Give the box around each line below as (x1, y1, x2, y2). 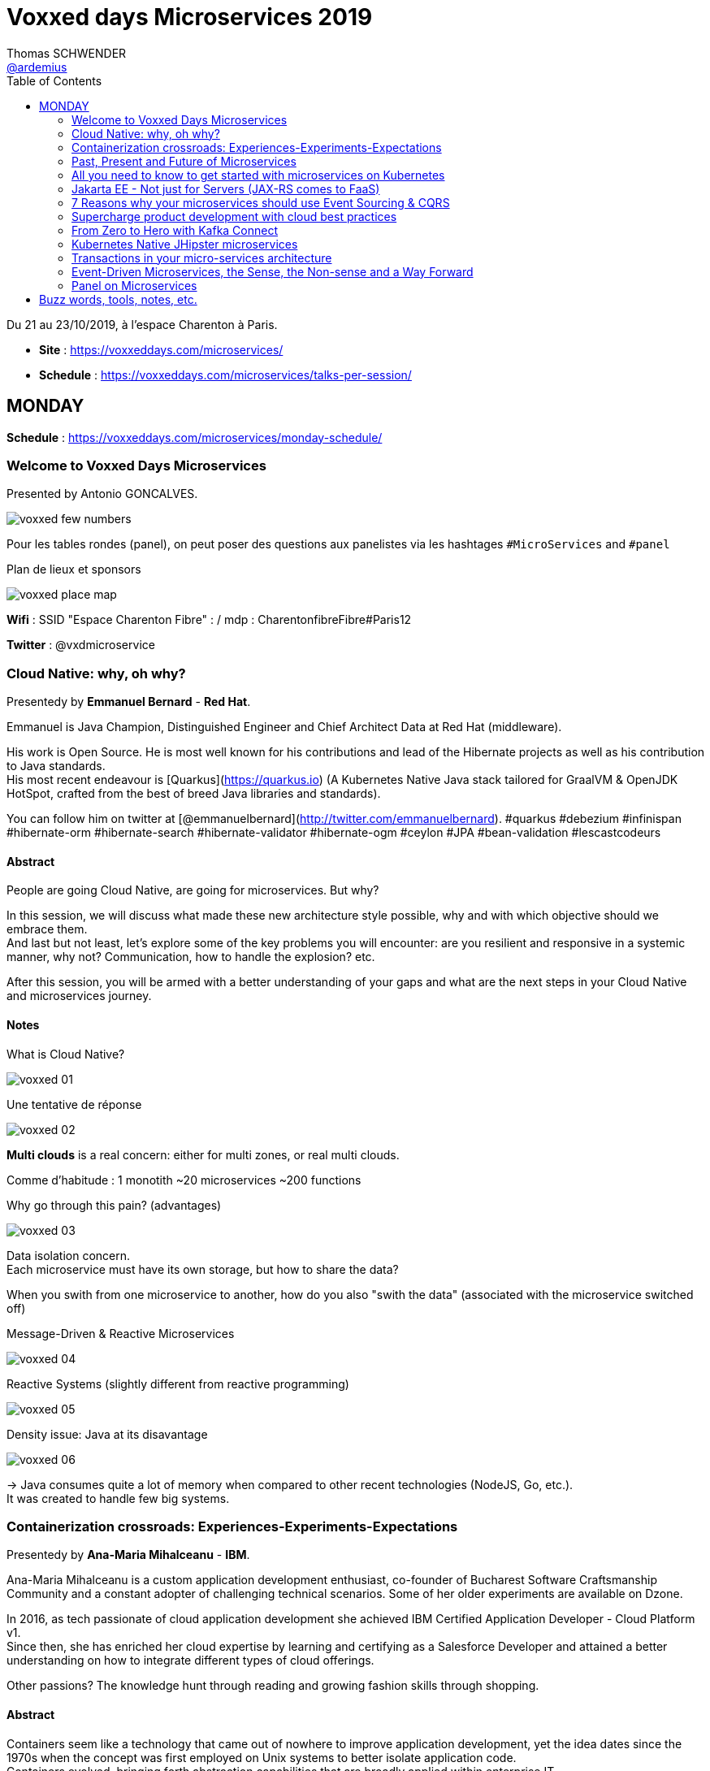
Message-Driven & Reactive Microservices (6, 1326, 235, 1340)
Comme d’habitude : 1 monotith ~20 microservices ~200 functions (6, 1172, 361, 1187)
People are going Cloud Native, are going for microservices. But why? (6, 883, 379, 898)
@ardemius (6, 59, 67, 74)
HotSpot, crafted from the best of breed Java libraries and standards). (6, 786, 381, 801)
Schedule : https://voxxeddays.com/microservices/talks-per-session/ (39, 367, 412, 382)
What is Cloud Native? (6, 1046, 125, 1061)
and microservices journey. (6, 989, 152, 1003)
